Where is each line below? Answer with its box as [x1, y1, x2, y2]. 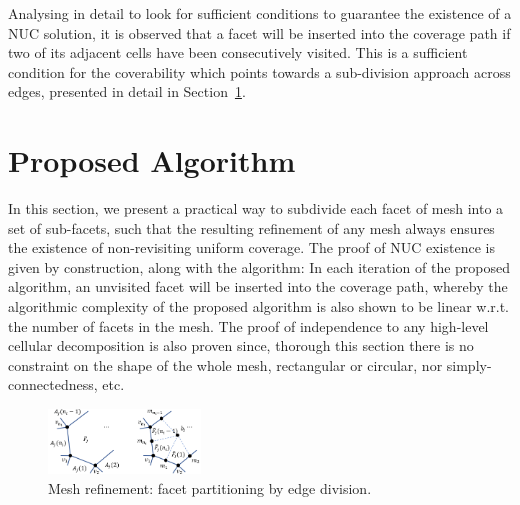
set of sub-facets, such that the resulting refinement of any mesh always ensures [8, 217, 495, 238]
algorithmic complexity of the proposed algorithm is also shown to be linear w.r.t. [8, 296, 510, 317]
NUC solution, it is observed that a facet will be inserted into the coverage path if [8, 22, 511, 43]
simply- [446, 354, 492, 375]
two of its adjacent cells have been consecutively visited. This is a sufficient [8, 42, 468, 63]
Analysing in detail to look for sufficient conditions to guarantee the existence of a [8, 3, 512, 23]
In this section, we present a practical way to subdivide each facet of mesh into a [8, 198, 504, 219]
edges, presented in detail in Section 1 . [8, 81, 246, 102]
